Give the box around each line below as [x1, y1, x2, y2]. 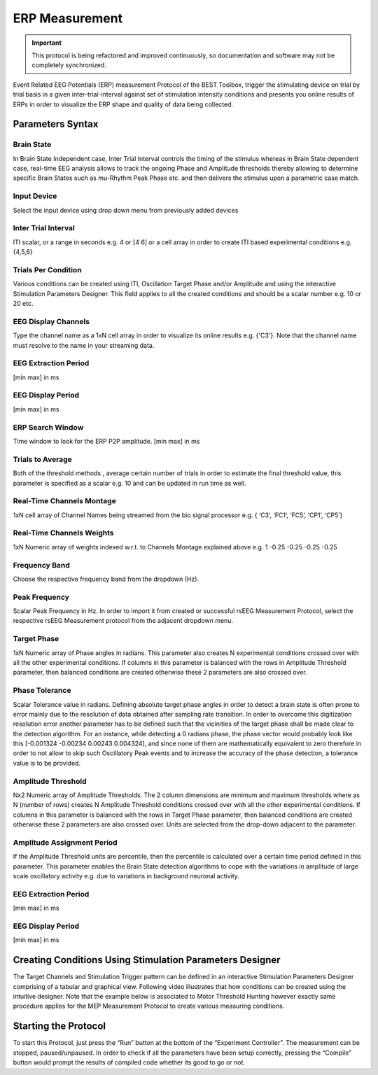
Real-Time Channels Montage [13, 496, 117, 506]
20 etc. [13, 300, 34, 308]
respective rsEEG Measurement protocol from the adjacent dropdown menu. [13, 617, 234, 625]
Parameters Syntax [13, 118, 99, 130]
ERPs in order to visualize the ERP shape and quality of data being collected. [13, 100, 234, 108]
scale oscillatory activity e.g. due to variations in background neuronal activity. [13, 872, 239, 880]
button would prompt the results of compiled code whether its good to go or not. [13, 1058, 245, 1067]
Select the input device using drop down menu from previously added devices [13, 206, 239, 214]
